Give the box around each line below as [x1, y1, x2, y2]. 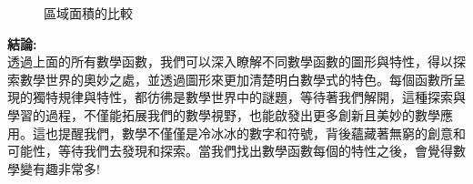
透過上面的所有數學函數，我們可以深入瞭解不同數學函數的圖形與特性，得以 [7, 52, 453, 71]
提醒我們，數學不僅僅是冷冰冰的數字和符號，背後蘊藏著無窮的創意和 [57, 123, 466, 142]
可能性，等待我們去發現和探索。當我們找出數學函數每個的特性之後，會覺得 [7, 141, 453, 160]
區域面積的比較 [44, 4, 133, 22]
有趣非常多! [32, 158, 100, 178]
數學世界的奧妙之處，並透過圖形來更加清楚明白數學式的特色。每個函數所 [19, 69, 453, 88]
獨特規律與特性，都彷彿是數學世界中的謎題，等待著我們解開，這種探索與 [32, 87, 466, 107]
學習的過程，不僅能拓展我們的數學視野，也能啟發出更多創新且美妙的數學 [7, 105, 440, 124]
